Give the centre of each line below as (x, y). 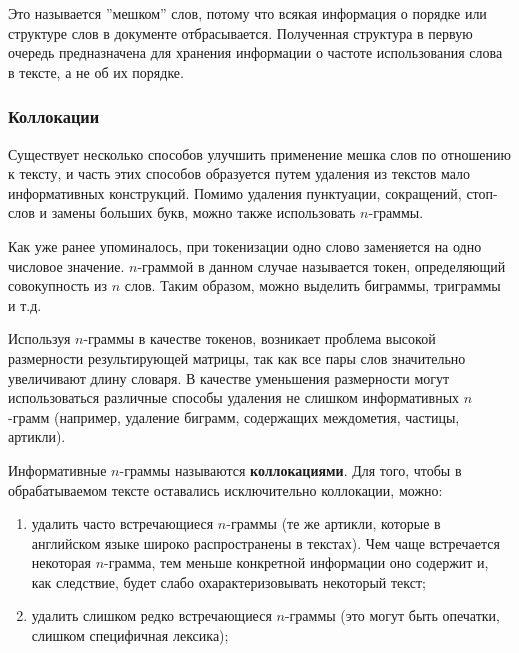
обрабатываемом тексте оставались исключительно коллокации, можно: (225, 489)
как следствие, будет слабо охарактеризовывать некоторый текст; (229, 581)
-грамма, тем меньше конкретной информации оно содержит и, (296, 562)
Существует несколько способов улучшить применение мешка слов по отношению (259, 153)
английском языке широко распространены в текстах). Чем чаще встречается (265, 542)
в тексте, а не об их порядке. (96, 71)
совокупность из (58, 285)
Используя (39, 338)
